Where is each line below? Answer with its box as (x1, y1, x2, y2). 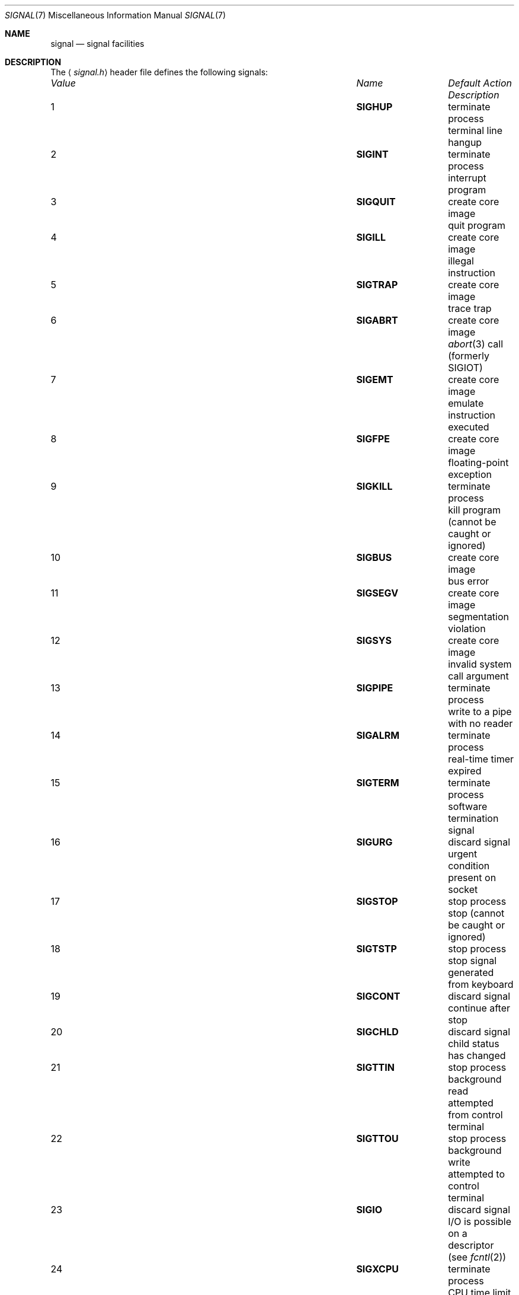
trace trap (448, 302, 492, 314)
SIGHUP (356, 101, 393, 113)
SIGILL (356, 231, 386, 243)
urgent (448, 848, 478, 860)
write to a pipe (448, 706, 512, 717)
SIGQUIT (356, 196, 396, 208)
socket (448, 883, 478, 895)
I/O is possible (448, 1216, 511, 1227)
